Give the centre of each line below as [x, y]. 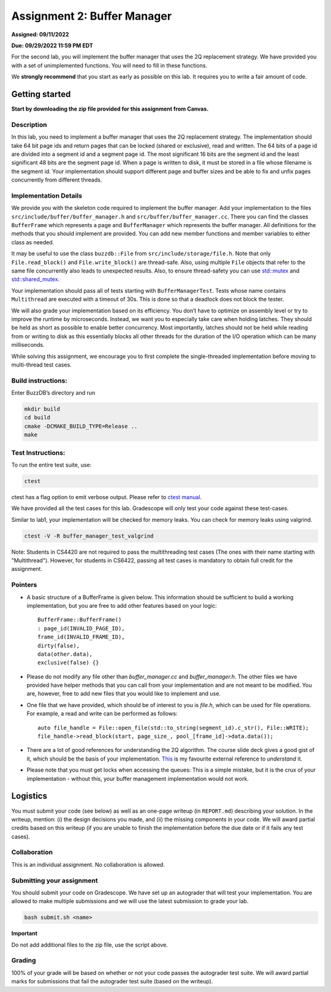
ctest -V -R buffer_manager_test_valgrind [89, 536]
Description [29, 125]
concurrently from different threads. [57, 180]
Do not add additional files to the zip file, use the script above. [90, 945]
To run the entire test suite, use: [51, 465]
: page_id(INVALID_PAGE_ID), [81, 628]
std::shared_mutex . [36, 279]
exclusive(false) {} [68, 663]
